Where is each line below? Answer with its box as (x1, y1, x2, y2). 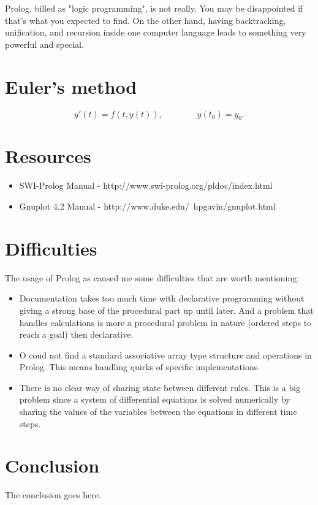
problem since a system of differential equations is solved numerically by (19, 393, 290, 406)
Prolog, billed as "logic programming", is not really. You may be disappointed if (5, 2, 303, 14)
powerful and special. (5, 37, 84, 50)
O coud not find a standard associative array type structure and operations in (19, 348, 312, 361)
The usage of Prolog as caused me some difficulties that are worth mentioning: (5, 271, 300, 284)
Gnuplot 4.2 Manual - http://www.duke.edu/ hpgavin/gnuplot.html (19, 200, 276, 213)
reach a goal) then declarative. (19, 328, 134, 341)
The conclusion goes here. (5, 488, 101, 501)
